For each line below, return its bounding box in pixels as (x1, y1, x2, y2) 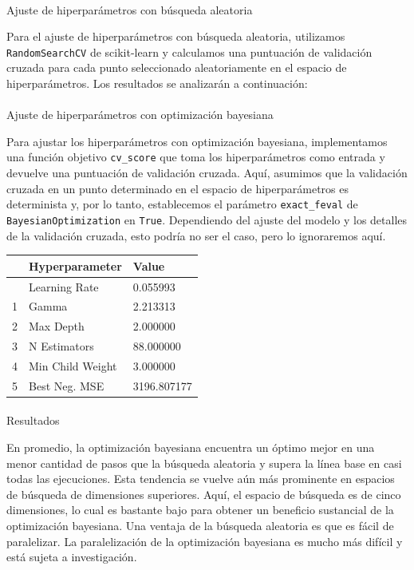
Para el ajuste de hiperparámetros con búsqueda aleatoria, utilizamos (6, 28, 345, 45)
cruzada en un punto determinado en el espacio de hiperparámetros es (6, 180, 349, 196)
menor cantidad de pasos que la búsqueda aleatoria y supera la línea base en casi (6, 454, 402, 471)
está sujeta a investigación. (6, 548, 137, 565)
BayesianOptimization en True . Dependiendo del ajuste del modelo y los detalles (6, 211, 408, 228)
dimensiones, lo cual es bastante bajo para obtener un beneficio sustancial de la (6, 501, 394, 518)
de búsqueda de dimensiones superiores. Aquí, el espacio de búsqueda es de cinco (6, 485, 401, 502)
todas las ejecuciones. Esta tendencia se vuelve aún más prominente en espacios (6, 470, 395, 487)
